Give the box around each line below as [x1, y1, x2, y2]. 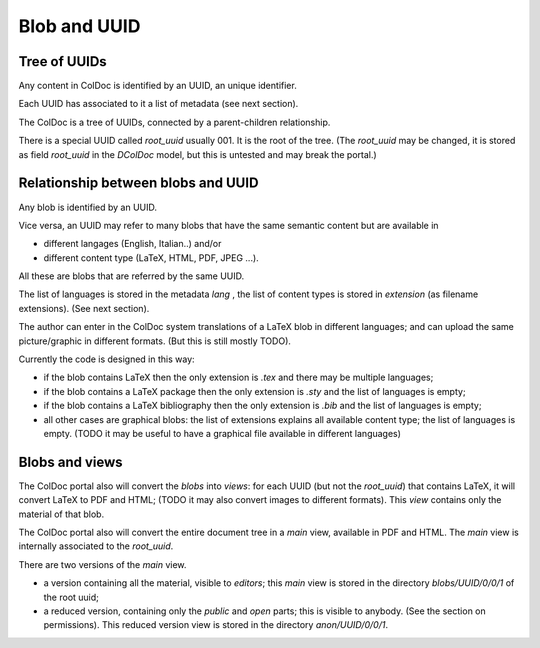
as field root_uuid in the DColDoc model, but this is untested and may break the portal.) [18, 148, 377, 160]
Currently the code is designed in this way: [18, 353, 195, 365]
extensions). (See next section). [18, 302, 150, 314]
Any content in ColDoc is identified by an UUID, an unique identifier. [18, 80, 297, 92]
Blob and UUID [18, 15, 141, 37]
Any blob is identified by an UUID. [18, 201, 158, 213]
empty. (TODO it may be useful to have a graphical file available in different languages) [43, 428, 402, 439]
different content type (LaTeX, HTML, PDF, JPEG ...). [43, 251, 259, 264]
